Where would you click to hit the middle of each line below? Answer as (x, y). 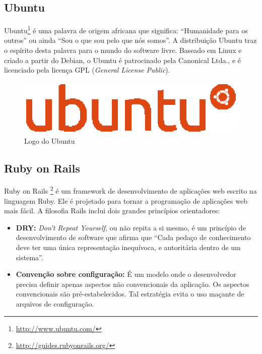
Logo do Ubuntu (50, 140)
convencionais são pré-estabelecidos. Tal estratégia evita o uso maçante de (130, 294)
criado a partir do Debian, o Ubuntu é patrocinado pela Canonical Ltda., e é (122, 60)
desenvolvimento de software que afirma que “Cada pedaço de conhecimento (133, 237)
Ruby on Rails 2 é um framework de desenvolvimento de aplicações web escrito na (130, 190)
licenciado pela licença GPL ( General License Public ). (87, 70)
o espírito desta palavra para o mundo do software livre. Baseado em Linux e (123, 50)
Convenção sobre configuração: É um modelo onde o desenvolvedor (126, 274)
